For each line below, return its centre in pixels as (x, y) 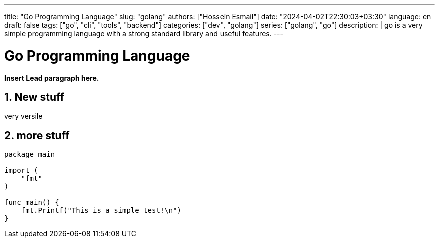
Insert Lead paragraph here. (52, 78)
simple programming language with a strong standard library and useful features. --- (144, 33)
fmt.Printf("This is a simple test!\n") (101, 211)
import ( (21, 171)
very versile (23, 116)
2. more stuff (37, 135)
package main (30, 155)
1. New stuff (34, 97)
